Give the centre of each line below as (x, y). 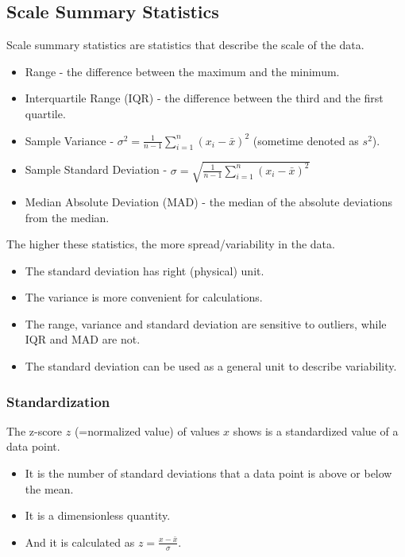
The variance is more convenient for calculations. (144, 297)
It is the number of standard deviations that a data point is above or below (208, 473)
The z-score (35, 430)
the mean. (49, 488)
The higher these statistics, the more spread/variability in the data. (171, 244)
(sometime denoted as (306, 140)
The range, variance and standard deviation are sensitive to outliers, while (206, 323)
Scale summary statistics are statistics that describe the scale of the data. (185, 45)
